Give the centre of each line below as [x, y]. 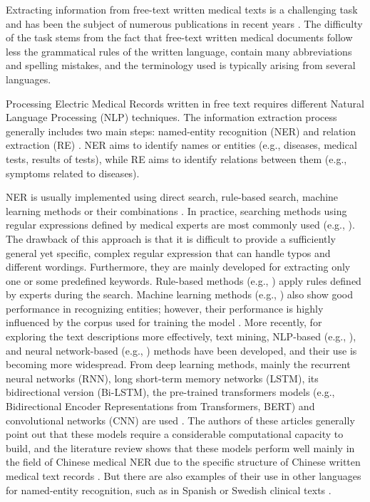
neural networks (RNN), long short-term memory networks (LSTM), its [162, 378]
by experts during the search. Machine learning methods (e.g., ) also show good [180, 294]
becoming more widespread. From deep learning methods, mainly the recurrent [178, 364]
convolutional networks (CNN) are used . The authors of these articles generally [180, 420]
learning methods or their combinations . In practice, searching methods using [176, 210]
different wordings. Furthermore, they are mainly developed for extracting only [178, 267]
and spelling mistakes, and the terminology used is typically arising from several [181, 65]
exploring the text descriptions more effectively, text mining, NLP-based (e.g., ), [181, 336]
